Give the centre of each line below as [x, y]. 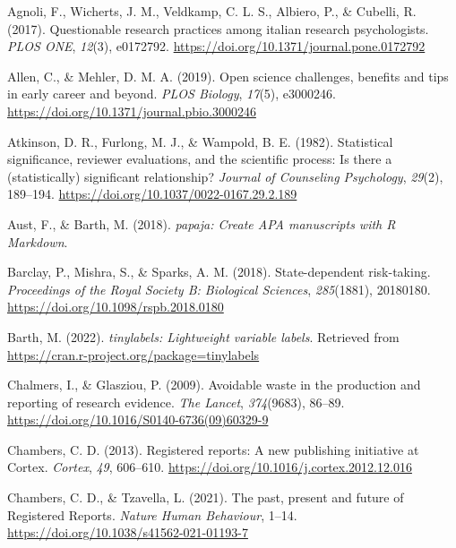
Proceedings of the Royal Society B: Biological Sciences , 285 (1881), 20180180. [219, 289]
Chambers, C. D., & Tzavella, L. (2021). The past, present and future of [206, 497]
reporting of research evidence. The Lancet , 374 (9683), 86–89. [176, 402]
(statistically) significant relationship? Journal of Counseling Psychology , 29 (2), [225, 176]
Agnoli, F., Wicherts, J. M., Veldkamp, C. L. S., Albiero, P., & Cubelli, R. [212, 11]
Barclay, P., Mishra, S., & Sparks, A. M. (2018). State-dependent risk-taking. [219, 272]
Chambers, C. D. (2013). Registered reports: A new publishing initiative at [213, 449]
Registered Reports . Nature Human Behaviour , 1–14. [152, 514]
